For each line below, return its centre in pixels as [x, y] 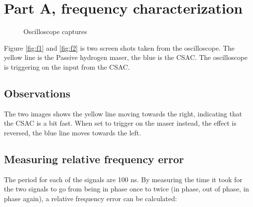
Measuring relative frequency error [94, 159]
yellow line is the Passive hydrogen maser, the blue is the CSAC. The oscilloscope [126, 57]
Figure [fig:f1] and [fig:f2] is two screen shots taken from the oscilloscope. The [119, 47]
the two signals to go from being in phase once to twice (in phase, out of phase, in [126, 189]
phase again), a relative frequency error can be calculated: [90, 198]
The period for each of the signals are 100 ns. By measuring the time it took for [123, 179]
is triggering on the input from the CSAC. [67, 66]
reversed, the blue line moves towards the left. [73, 132]
